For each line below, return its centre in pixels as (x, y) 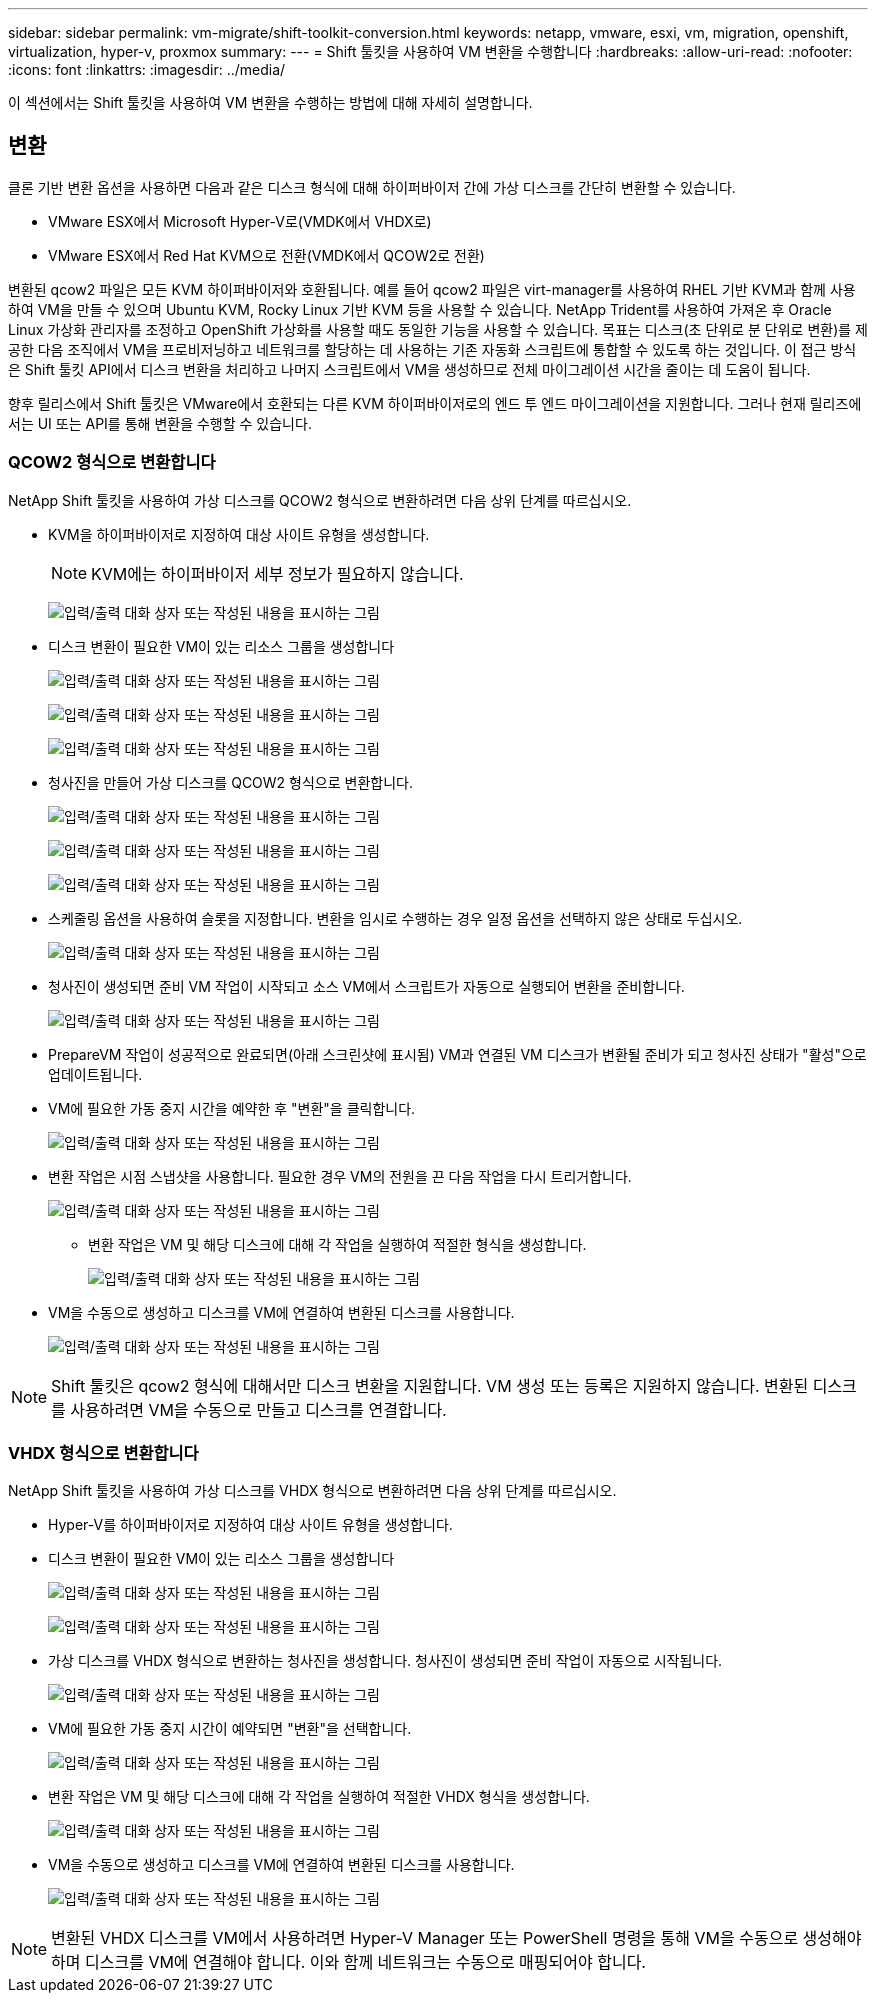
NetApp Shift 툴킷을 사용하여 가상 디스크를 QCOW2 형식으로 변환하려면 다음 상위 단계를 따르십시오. (320, 500)
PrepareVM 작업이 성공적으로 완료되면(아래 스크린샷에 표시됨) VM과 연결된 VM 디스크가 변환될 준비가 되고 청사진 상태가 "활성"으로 (457, 1054)
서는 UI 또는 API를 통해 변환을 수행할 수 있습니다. (160, 423)
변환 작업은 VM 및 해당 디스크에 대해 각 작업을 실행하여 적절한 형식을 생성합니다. (337, 1244)
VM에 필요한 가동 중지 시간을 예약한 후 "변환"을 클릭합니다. (232, 1108)
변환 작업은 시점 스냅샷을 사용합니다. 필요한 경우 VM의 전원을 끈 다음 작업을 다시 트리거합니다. (340, 1176)
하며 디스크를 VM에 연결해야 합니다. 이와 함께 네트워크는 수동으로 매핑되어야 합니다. (348, 1962)
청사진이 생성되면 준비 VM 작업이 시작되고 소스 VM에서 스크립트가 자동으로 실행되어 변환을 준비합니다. (366, 986)
